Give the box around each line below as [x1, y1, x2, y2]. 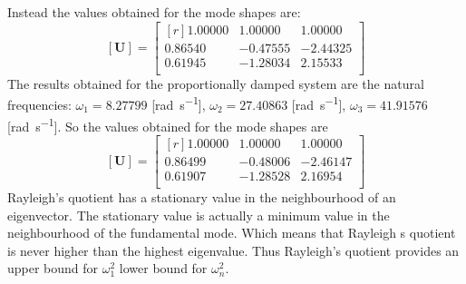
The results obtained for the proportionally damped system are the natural [7, 73, 424, 93]
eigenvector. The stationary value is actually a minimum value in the [7, 205, 390, 224]
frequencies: [7, 94, 72, 113]
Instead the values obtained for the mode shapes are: [7, 3, 301, 21]
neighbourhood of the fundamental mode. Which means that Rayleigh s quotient [7, 223, 456, 242]
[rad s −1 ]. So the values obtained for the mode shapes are [7, 113, 328, 135]
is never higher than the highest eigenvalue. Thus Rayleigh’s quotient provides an [7, 240, 460, 260]
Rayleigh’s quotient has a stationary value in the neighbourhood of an [7, 187, 396, 206]
